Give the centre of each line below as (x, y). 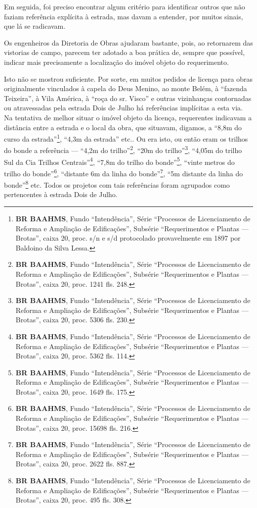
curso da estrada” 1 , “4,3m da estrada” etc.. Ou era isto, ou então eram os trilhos (126, 138)
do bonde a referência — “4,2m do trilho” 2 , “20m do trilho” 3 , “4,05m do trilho (123, 150)
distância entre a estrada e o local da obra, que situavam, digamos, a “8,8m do (123, 127)
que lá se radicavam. (35, 26)
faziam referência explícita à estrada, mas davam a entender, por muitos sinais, (124, 16)
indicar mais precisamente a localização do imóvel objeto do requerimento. (116, 62)
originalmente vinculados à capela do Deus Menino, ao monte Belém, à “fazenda (126, 88)
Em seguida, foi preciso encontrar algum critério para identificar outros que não (125, 6)
